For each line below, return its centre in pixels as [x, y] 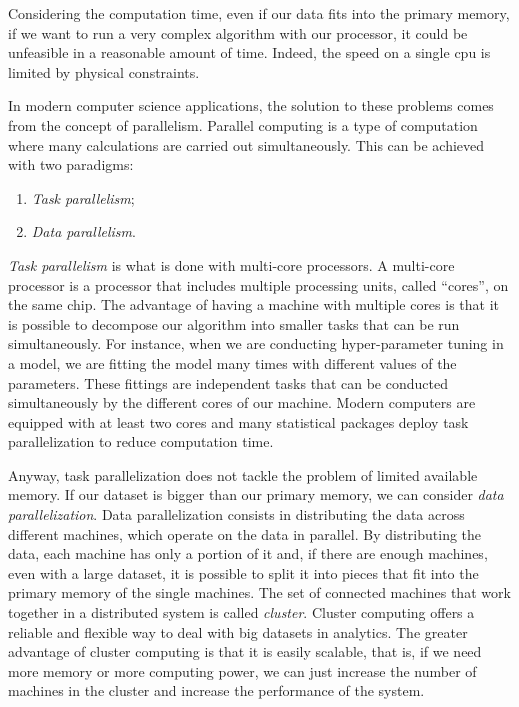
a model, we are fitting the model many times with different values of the [232, 362]
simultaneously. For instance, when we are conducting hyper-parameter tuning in [256, 343]
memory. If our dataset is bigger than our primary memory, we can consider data [256, 494]
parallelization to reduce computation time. [141, 441]
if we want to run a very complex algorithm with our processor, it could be [238, 32]
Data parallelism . [83, 231]
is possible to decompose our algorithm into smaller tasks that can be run [234, 323]
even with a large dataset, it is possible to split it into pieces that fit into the [243, 572]
